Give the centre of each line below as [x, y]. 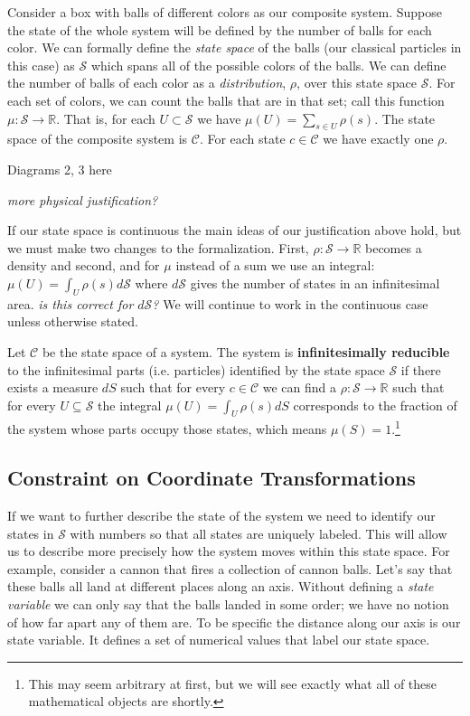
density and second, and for [84, 265]
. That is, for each [106, 118]
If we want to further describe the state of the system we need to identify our [221, 515]
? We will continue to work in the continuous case [290, 303]
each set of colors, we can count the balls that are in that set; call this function [226, 100]
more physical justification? [83, 199]
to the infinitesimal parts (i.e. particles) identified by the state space [196, 369]
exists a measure [53, 387]
